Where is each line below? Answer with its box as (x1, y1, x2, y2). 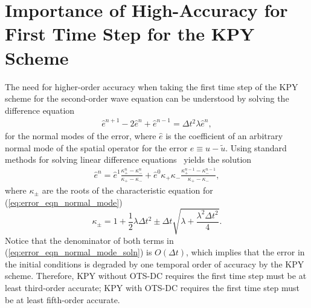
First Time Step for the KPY (5, 21, 255, 46)
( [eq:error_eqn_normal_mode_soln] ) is (5, 246, 152, 258)
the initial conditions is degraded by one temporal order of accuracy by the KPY (5, 257, 304, 270)
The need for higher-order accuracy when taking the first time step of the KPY (5, 80, 298, 93)
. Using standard (225, 141, 287, 154)
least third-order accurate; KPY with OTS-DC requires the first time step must (5, 281, 300, 294)
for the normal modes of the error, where (5, 129, 156, 142)
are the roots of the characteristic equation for (42, 183, 213, 196)
